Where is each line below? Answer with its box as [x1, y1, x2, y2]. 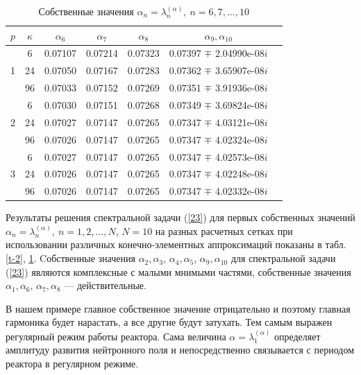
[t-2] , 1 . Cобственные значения [6, 251, 135, 265]
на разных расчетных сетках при [155, 223, 293, 238]
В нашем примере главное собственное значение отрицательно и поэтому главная [6, 301, 351, 315]
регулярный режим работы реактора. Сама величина [6, 329, 226, 343]
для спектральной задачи [230, 251, 336, 265]
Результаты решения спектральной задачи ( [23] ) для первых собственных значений [6, 210, 355, 225]
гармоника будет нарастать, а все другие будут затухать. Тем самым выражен [6, 315, 333, 329]
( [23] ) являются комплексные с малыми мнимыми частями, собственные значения [6, 264, 351, 279]
